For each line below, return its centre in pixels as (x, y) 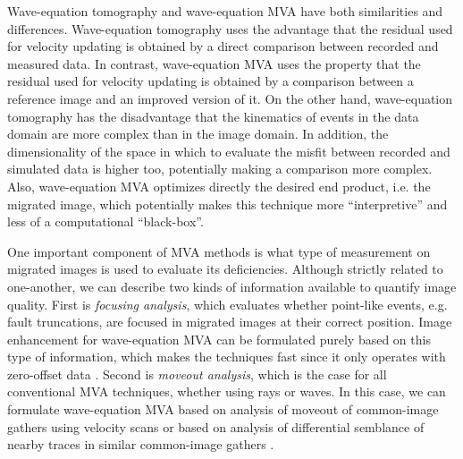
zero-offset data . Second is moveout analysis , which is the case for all (197, 374)
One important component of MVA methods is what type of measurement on (219, 251)
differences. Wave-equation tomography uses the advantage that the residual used (230, 28)
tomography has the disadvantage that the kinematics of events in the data (213, 116)
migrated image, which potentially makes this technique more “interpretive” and (227, 204)
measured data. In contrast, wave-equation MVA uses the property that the (214, 63)
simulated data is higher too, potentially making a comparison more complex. (220, 169)
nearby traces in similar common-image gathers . (141, 444)
